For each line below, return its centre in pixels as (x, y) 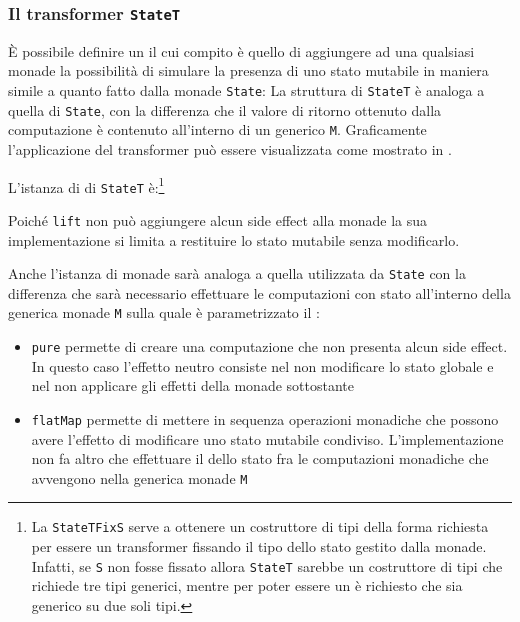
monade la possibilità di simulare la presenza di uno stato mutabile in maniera (248, 70)
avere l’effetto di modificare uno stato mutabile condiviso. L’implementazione (267, 438)
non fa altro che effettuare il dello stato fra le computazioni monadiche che (260, 458)
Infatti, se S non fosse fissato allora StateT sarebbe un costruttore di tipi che (267, 565)
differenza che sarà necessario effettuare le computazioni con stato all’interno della (259, 292)
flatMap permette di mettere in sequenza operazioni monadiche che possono (265, 418)
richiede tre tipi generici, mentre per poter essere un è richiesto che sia (247, 585)
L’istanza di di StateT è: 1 (86, 185)
